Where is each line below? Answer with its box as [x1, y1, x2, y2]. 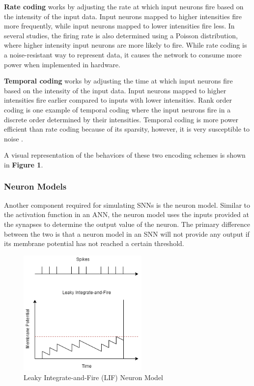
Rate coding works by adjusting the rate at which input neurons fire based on [4, 1, 244, 11]
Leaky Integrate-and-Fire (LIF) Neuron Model [24, 372, 164, 382]
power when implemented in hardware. [4, 59, 120, 69]
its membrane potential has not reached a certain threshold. [4, 238, 184, 248]
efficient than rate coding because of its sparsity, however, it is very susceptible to [4, 124, 250, 134]
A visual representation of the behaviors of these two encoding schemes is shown [4, 150, 246, 160]
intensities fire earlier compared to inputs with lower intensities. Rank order [4, 95, 232, 105]
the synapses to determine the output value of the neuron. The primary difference [4, 219, 250, 229]
